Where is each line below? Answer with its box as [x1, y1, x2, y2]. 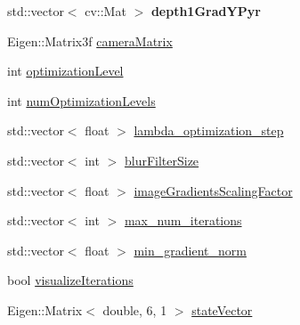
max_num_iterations [124, 211, 242, 230]
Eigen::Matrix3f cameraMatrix [7, 31, 173, 50]
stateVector [191, 300, 253, 319]
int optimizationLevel [7, 61, 124, 80]
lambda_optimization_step [134, 121, 284, 140]
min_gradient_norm [134, 240, 247, 259]
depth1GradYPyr [150, 2, 261, 20]
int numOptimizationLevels [7, 91, 156, 110]
